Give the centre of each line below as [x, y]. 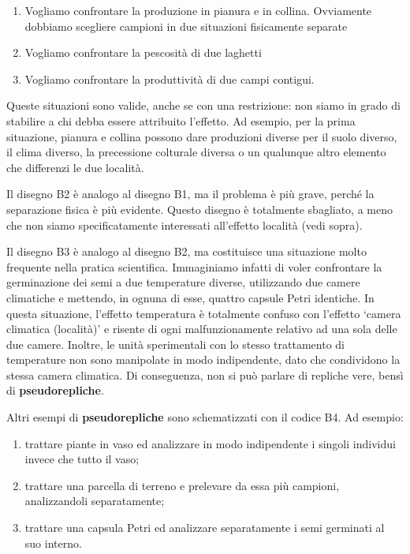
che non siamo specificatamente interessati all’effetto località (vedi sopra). [184, 225]
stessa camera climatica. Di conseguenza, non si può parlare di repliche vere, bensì [205, 374]
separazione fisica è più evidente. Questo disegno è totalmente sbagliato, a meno [199, 209]
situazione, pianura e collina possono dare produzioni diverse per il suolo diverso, [202, 136]
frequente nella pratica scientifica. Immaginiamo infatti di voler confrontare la [194, 266]
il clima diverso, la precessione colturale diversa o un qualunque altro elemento [196, 152]
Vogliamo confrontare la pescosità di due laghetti [143, 52]
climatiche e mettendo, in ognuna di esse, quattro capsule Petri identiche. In [190, 297]
